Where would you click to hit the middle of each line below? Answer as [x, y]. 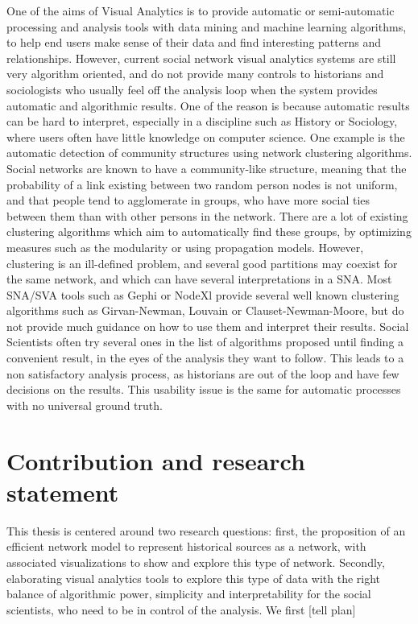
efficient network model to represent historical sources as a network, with [186, 546]
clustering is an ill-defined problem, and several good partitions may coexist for [202, 263]
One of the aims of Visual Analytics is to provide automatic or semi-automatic [201, 10]
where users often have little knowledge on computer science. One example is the [206, 136]
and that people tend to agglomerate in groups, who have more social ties [188, 200]
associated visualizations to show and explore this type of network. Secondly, [196, 562]
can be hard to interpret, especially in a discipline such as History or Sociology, [202, 121]
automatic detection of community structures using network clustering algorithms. [209, 153]
